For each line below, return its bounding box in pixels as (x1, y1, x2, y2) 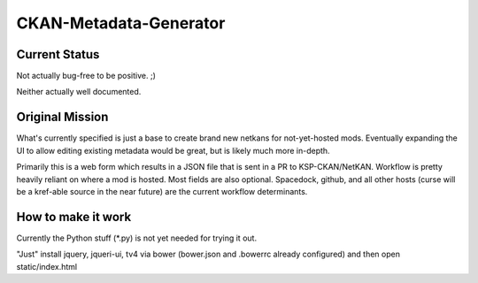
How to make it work (16, 209, 132, 225)
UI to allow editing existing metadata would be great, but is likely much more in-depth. (16, 145, 331, 156)
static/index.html (16, 261, 78, 272)
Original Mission (16, 110, 109, 125)
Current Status (16, 47, 100, 62)
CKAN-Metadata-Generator (16, 13, 226, 33)
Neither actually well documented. (16, 87, 142, 97)
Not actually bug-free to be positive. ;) (16, 71, 157, 81)
